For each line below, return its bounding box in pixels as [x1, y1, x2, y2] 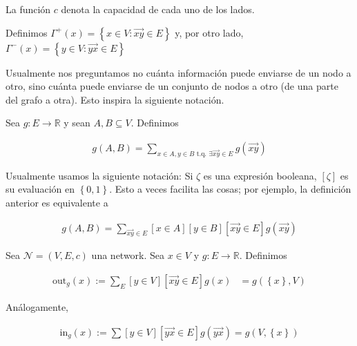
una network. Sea [91, 248, 165, 262]
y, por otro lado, [175, 25, 244, 39]
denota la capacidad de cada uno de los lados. [61, 2, 255, 16]
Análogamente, [6, 300, 68, 314]
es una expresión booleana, [203, 168, 317, 182]
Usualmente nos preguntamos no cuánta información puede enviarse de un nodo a [6, 65, 351, 79]
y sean [64, 115, 90, 130]
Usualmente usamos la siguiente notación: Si [6, 168, 193, 182]
